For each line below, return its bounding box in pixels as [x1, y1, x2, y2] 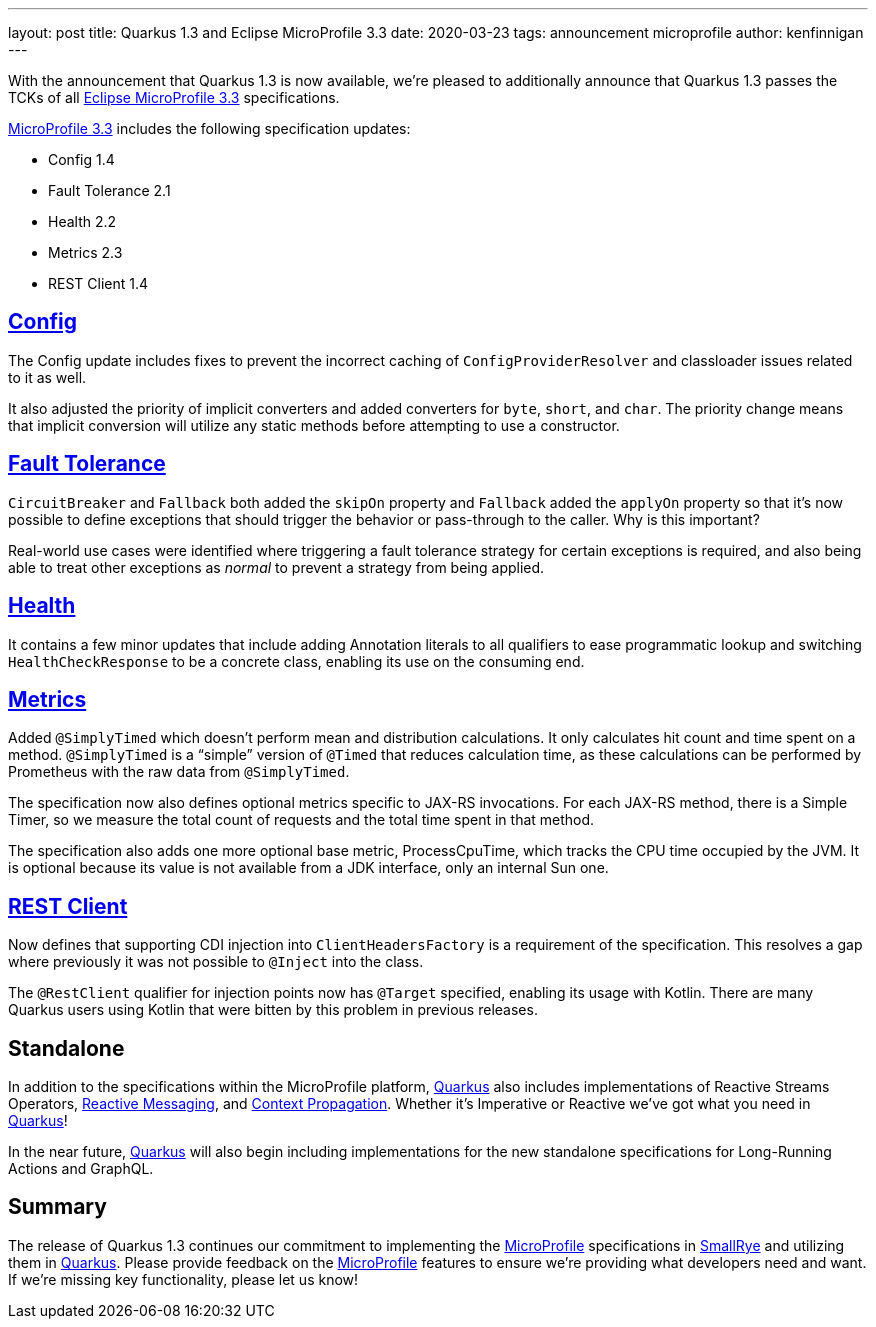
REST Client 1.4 [48, 275, 149, 292]
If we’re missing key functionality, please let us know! [8, 1270, 359, 1288]
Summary [8, 1194, 107, 1220]
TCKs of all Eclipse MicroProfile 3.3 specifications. [8, 89, 340, 106]
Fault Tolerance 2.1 [48, 182, 171, 199]
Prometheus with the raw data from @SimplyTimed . [8, 763, 350, 781]
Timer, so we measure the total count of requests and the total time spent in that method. [8, 811, 595, 829]
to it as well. [8, 368, 87, 386]
